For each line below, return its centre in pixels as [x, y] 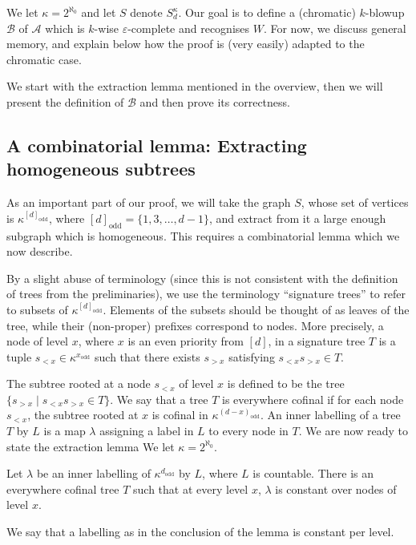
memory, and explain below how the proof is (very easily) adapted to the [186, 44]
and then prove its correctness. [215, 101]
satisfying [252, 356]
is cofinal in [180, 415]
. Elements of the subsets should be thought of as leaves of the [256, 309]
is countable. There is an [313, 473]
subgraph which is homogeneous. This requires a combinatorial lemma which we [203, 235]
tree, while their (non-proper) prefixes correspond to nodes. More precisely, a [195, 325]
